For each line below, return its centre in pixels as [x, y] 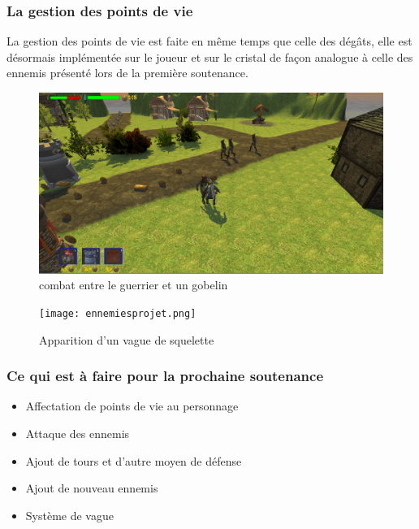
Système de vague [69, 515]
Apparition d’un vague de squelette [127, 339]
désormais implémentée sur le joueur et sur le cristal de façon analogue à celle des [210, 56]
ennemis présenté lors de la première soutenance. [127, 73]
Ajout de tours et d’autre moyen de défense [134, 460]
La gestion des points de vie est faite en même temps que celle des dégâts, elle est [209, 41]
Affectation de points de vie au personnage [132, 406]
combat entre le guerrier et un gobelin [134, 285]
